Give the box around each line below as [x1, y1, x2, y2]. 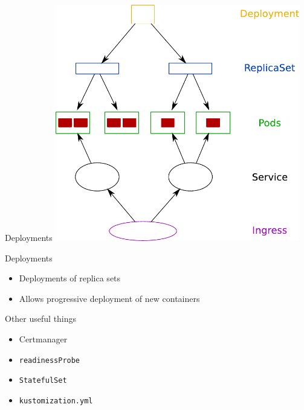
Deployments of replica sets [19, 272, 121, 284]
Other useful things [5, 312, 77, 325]
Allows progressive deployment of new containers [19, 292, 200, 304]
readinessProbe [19, 356, 80, 365]
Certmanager [19, 333, 68, 345]
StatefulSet [19, 376, 67, 385]
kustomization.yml [19, 396, 93, 405]
